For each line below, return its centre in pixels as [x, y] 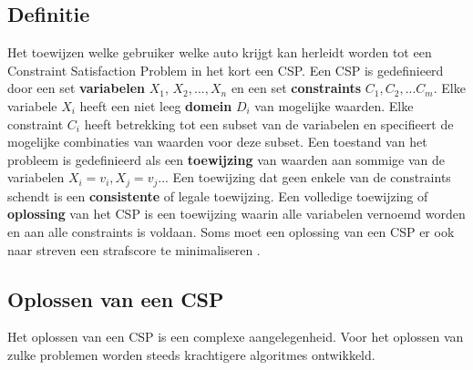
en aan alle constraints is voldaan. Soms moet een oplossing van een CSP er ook [231, 231]
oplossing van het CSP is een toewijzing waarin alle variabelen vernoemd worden [236, 214]
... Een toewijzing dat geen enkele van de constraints [304, 177]
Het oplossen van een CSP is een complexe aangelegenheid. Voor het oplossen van [236, 337]
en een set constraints [296, 88]
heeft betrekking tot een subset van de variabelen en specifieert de [269, 123]
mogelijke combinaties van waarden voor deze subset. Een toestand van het [217, 142]
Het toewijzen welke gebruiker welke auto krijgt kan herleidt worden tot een [220, 52]
